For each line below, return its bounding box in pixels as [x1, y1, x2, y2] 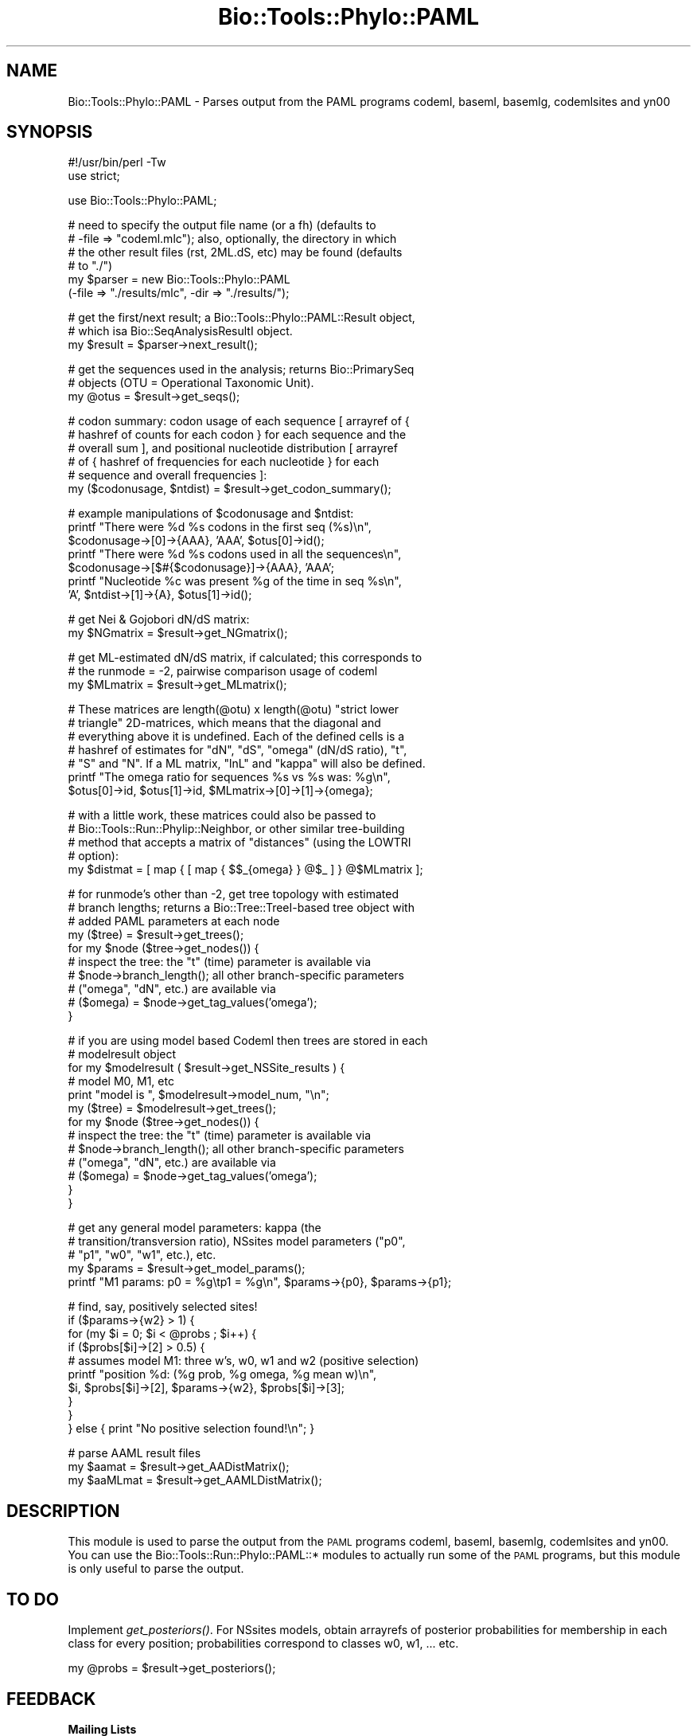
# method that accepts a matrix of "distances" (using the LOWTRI [68, 835, 411, 850]
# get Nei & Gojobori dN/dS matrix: [68, 612, 250, 627]
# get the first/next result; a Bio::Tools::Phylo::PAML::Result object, [68, 311, 415, 325]
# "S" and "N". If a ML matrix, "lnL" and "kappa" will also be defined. [68, 757, 426, 771]
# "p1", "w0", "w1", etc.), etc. [68, 1248, 216, 1262]
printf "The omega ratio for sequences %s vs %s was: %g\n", [68, 770, 391, 784]
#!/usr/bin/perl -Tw [68, 155, 166, 170]
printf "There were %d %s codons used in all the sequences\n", [68, 547, 402, 561]
